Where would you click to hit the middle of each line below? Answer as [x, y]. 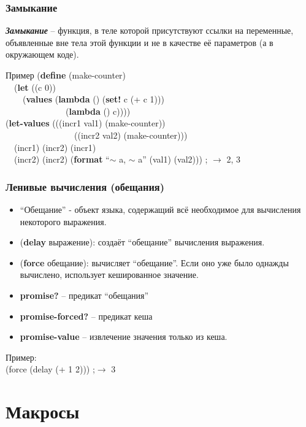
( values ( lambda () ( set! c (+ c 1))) [93, 99]
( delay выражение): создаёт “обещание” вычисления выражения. [142, 242]
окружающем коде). [42, 54]
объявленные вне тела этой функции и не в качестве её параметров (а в [140, 42]
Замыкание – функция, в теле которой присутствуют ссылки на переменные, [150, 30]
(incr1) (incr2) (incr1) [55, 147]
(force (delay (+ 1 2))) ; [50, 369]
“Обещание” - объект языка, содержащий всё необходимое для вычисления [160, 209]
